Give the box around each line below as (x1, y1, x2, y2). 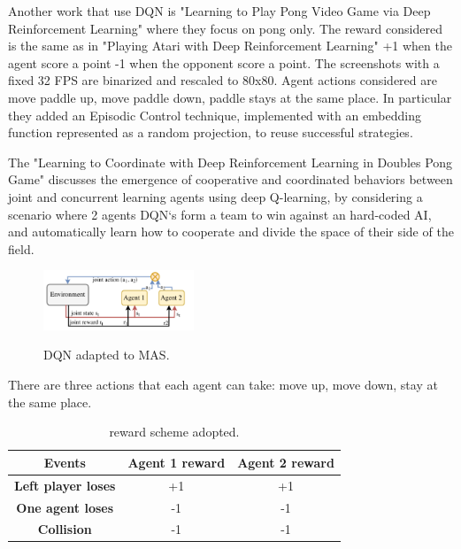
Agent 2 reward (237, 452, 334, 471)
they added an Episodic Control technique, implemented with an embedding (8, 105, 422, 124)
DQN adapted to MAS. (43, 345, 170, 364)
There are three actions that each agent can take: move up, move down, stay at (8, 375, 438, 394)
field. (8, 239, 35, 258)
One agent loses (16, 498, 114, 516)
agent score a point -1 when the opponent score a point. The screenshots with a (8, 53, 440, 72)
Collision (37, 520, 92, 538)
